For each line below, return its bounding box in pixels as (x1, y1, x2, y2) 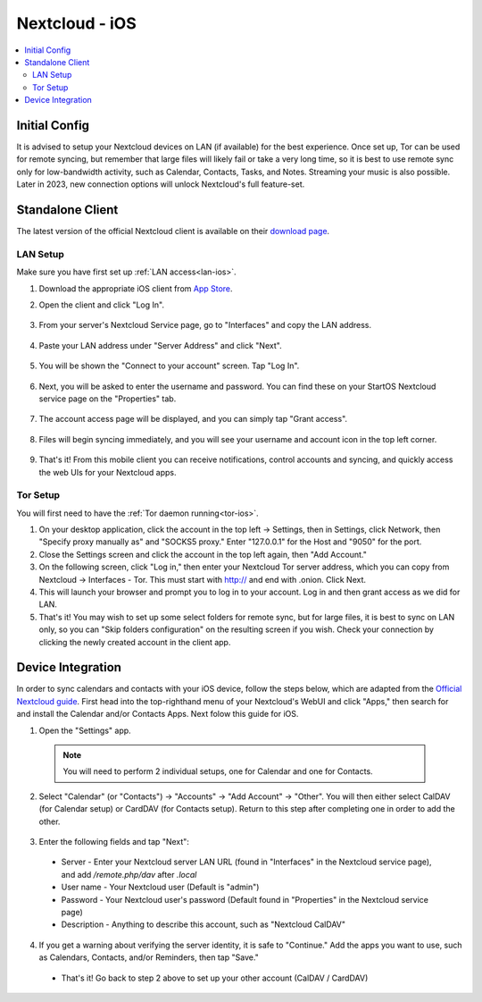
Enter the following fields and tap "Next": (38, 837, 189, 846)
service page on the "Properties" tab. (38, 393, 177, 404)
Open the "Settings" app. (38, 725, 131, 736)
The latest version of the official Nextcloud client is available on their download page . (16, 226, 330, 237)
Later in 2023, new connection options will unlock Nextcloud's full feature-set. (16, 179, 305, 189)
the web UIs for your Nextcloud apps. (38, 467, 177, 477)
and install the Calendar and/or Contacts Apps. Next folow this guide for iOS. (16, 709, 299, 720)
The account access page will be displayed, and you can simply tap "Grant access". (38, 414, 348, 425)
